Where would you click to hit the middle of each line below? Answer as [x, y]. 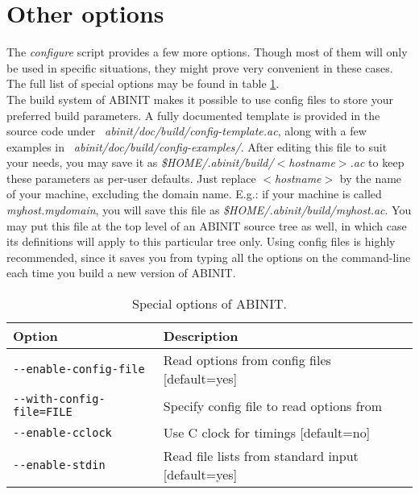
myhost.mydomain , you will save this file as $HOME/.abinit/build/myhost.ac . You [209, 210]
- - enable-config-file [79, 369]
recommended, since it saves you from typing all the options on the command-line [209, 257]
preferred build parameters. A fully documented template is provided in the [193, 115]
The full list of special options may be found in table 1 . [143, 83]
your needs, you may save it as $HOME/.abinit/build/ [140, 162]
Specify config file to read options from [273, 405]
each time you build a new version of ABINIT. [121, 273]
